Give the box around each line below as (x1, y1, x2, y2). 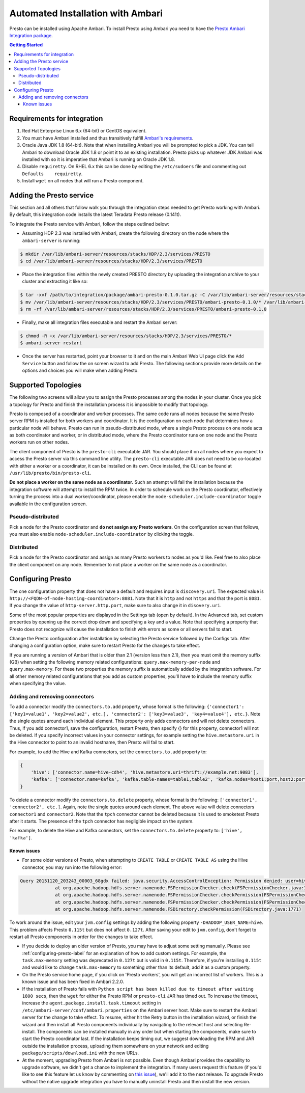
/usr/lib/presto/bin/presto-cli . (9, 470, 91, 476)
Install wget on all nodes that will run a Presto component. (22, 178, 144, 184)
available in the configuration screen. (9, 501, 87, 507)
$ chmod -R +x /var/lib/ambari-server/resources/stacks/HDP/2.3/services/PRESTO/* (20, 333, 232, 339)
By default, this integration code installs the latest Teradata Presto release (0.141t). (9, 211, 181, 217)
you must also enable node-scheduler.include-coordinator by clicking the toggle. (9, 531, 194, 537)
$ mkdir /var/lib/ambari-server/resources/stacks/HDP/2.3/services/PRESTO (20, 251, 211, 257)
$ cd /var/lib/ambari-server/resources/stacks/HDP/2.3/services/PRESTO (20, 258, 203, 264)
